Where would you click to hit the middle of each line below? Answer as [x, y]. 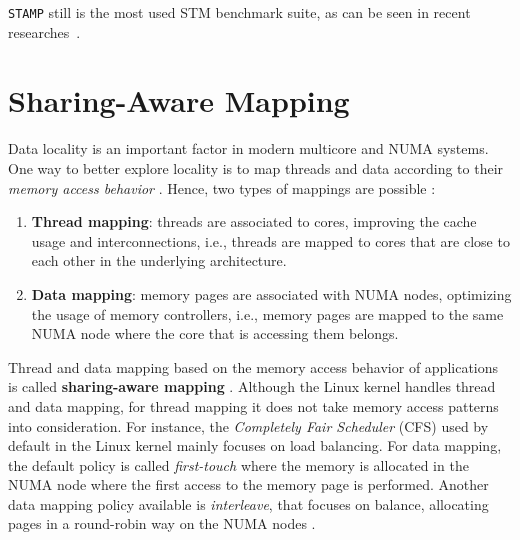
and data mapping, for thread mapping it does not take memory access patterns [253, 405]
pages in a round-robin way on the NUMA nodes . [162, 523]
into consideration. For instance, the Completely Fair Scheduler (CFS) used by [248, 425]
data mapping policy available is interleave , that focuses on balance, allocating [248, 503]
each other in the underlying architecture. [159, 260]
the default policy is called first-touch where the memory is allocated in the [238, 464]
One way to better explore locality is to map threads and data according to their [256, 167]
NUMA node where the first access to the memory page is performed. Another [248, 484]
